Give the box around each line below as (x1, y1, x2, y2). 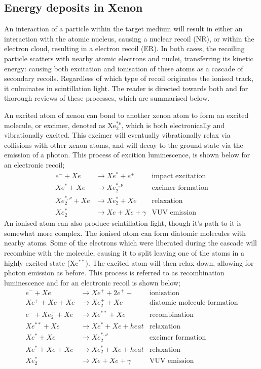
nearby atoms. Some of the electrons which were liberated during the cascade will (4, 237, 257, 248)
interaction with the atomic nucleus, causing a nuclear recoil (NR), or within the (4, 33, 254, 44)
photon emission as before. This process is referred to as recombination (4, 267, 225, 278)
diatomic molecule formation (149, 299, 238, 307)
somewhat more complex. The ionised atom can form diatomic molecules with (4, 227, 246, 238)
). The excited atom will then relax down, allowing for (85, 257, 254, 268)
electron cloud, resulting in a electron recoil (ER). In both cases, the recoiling (4, 43, 245, 54)
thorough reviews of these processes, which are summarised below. (4, 93, 210, 103)
